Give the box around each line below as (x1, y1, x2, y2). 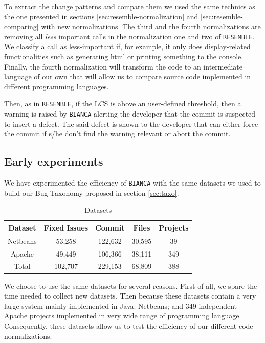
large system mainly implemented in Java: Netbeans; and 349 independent (4, 300, 237, 311)
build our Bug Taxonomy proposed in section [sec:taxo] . (4, 187, 179, 198)
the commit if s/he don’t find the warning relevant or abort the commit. (4, 128, 231, 139)
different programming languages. (4, 81, 109, 92)
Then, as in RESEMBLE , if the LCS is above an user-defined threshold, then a (4, 98, 241, 109)
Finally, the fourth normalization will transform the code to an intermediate (4, 61, 243, 72)
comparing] (4, 21, 39, 32)
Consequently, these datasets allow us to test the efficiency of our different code (4, 320, 253, 331)
